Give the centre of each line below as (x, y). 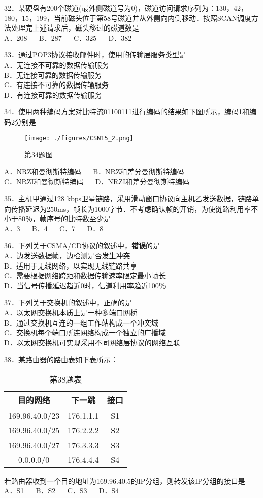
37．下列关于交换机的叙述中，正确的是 (68, 302)
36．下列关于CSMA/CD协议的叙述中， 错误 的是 (82, 245)
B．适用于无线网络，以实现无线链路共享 (71, 265)
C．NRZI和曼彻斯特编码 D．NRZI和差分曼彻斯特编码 (97, 181)
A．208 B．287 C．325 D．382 (68, 37)
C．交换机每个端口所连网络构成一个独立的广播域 (85, 332)
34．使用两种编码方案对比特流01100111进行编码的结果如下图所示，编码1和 (127, 112)
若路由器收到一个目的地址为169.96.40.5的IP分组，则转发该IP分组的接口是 (125, 480)
